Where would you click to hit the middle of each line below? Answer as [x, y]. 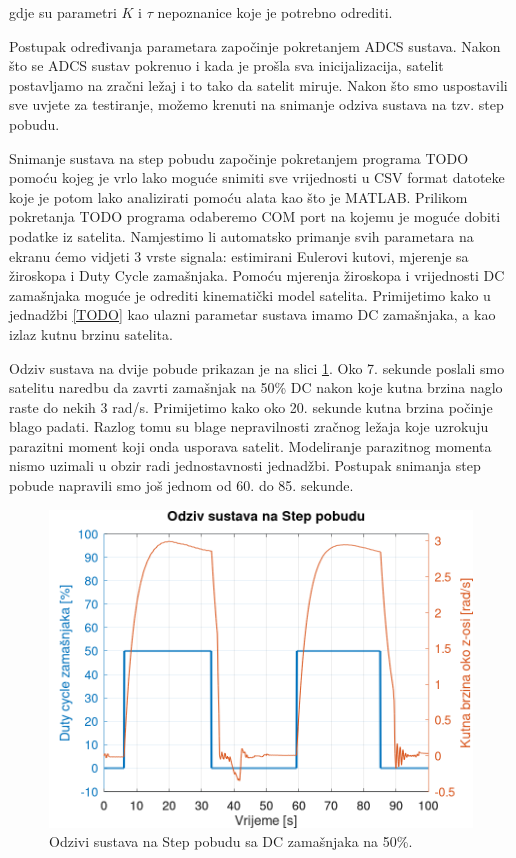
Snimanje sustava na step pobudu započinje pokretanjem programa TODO [239, 157]
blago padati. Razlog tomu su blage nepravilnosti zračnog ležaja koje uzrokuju [249, 426]
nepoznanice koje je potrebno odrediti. [275, 12]
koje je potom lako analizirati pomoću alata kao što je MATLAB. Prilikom [238, 196]
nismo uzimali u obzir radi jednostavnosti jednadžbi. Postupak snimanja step [245, 465]
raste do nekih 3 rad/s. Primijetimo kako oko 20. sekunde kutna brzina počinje [251, 406]
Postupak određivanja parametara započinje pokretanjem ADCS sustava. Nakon [255, 45]
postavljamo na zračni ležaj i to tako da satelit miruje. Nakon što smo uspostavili [258, 84]
